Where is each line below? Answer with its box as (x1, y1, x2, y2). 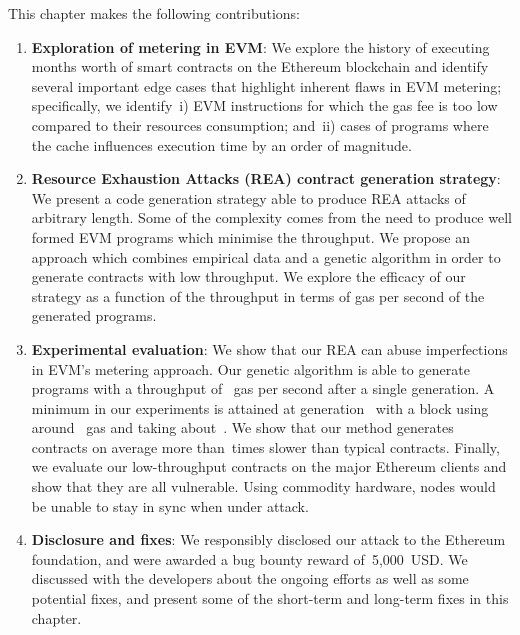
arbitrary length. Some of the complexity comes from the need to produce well (31, 207, 512, 228)
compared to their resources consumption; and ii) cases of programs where (31, 114, 489, 135)
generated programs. (31, 305, 157, 326)
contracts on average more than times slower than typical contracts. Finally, (31, 436, 500, 457)
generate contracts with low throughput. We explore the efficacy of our (31, 266, 466, 287)
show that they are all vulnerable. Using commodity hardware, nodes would (31, 476, 496, 497)
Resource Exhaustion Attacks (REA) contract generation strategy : (31, 168, 501, 189)
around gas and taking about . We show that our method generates (31, 417, 454, 438)
